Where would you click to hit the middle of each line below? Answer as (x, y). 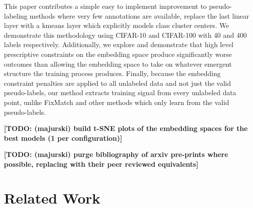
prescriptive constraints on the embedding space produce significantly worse (118, 54)
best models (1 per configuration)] (63, 138)
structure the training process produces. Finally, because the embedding (112, 73)
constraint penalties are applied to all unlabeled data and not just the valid (117, 83)
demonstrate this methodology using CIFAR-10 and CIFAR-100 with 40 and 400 (126, 35)
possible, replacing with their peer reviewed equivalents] (101, 164)
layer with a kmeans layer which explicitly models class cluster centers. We (116, 25)
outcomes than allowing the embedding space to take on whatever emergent (118, 64)
